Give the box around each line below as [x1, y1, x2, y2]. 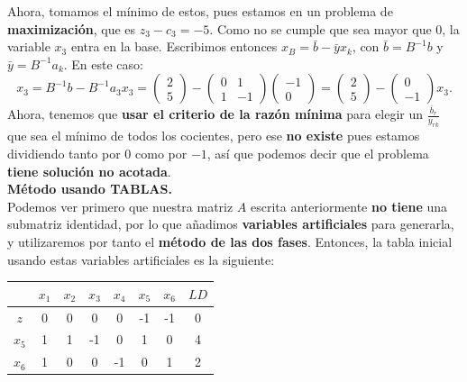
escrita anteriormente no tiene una [251, 196, 448, 215]
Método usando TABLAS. [7, 179, 172, 198]
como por [135, 144, 188, 163]
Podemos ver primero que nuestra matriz [7, 196, 233, 215]
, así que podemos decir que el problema [206, 144, 429, 163]
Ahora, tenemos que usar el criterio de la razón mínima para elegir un [7, 105, 424, 123]
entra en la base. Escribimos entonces [70, 37, 278, 56]
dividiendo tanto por [7, 144, 121, 163]
